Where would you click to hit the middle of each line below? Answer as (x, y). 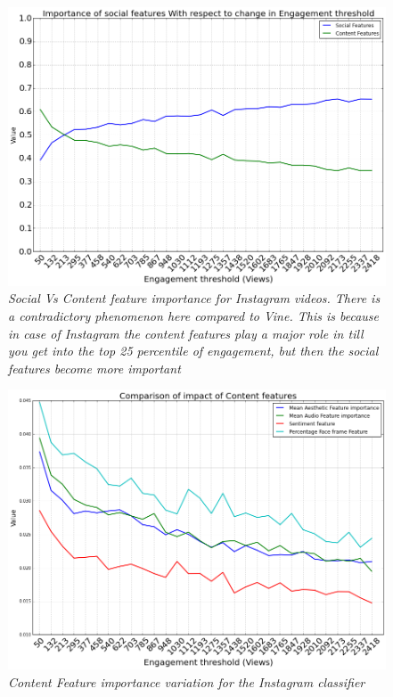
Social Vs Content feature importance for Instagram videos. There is (194, 298)
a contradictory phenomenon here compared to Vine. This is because (194, 316)
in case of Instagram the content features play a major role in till (186, 333)
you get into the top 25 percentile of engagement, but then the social (193, 351)
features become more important (94, 368)
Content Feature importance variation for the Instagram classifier (187, 681)
